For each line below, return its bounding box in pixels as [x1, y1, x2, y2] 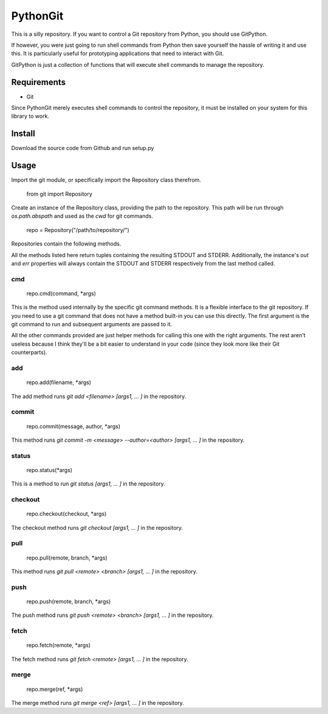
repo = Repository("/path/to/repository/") [26, 226, 130, 233]
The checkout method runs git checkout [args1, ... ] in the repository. [11, 524, 183, 531]
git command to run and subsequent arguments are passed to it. [11, 321, 173, 328]
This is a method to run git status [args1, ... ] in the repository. [11, 480, 165, 487]
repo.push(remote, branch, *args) [26, 597, 111, 605]
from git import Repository [26, 190, 92, 197]
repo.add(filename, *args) [26, 379, 91, 386]
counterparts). [11, 349, 48, 356]
